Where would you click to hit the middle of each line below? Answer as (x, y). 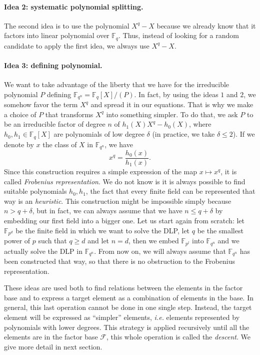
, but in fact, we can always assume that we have (107, 211)
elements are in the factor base (51, 337)
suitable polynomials (35, 191)
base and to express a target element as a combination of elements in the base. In (129, 297)
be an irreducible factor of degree (55, 124)
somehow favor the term (41, 104)
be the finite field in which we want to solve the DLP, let (103, 230)
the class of (60, 144)
